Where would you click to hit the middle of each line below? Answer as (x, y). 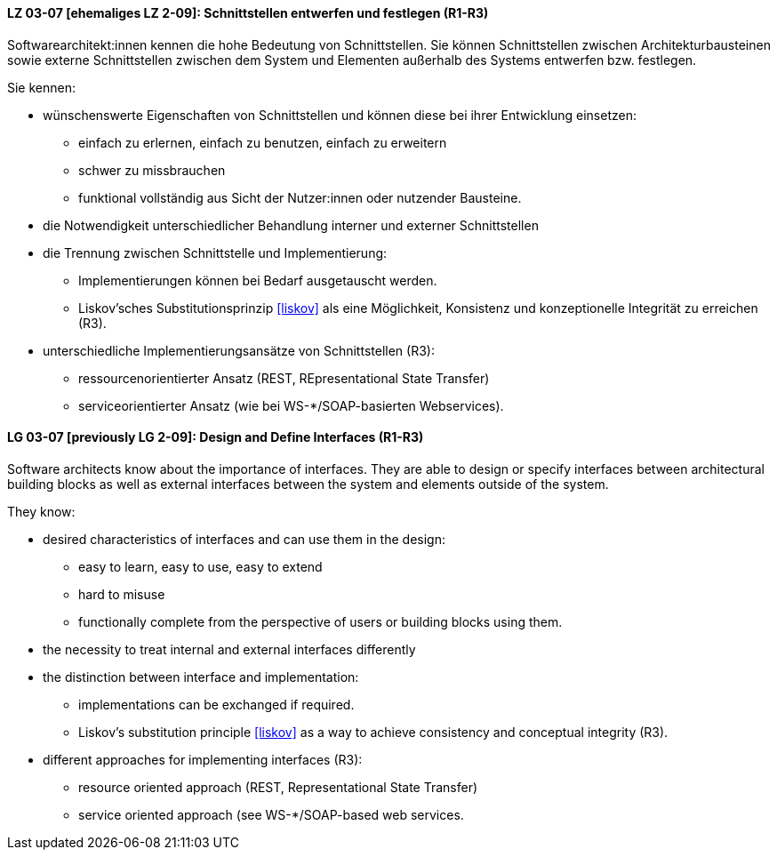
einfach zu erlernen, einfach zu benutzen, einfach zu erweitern (263, 142)
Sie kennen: (42, 87)
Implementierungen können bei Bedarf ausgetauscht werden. (258, 280)
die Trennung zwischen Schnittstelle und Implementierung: (215, 252)
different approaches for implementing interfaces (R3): (203, 759)
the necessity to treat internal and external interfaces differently (229, 649)
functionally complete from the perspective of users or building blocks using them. (320, 621)
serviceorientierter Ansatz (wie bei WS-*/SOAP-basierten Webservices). (291, 405)
